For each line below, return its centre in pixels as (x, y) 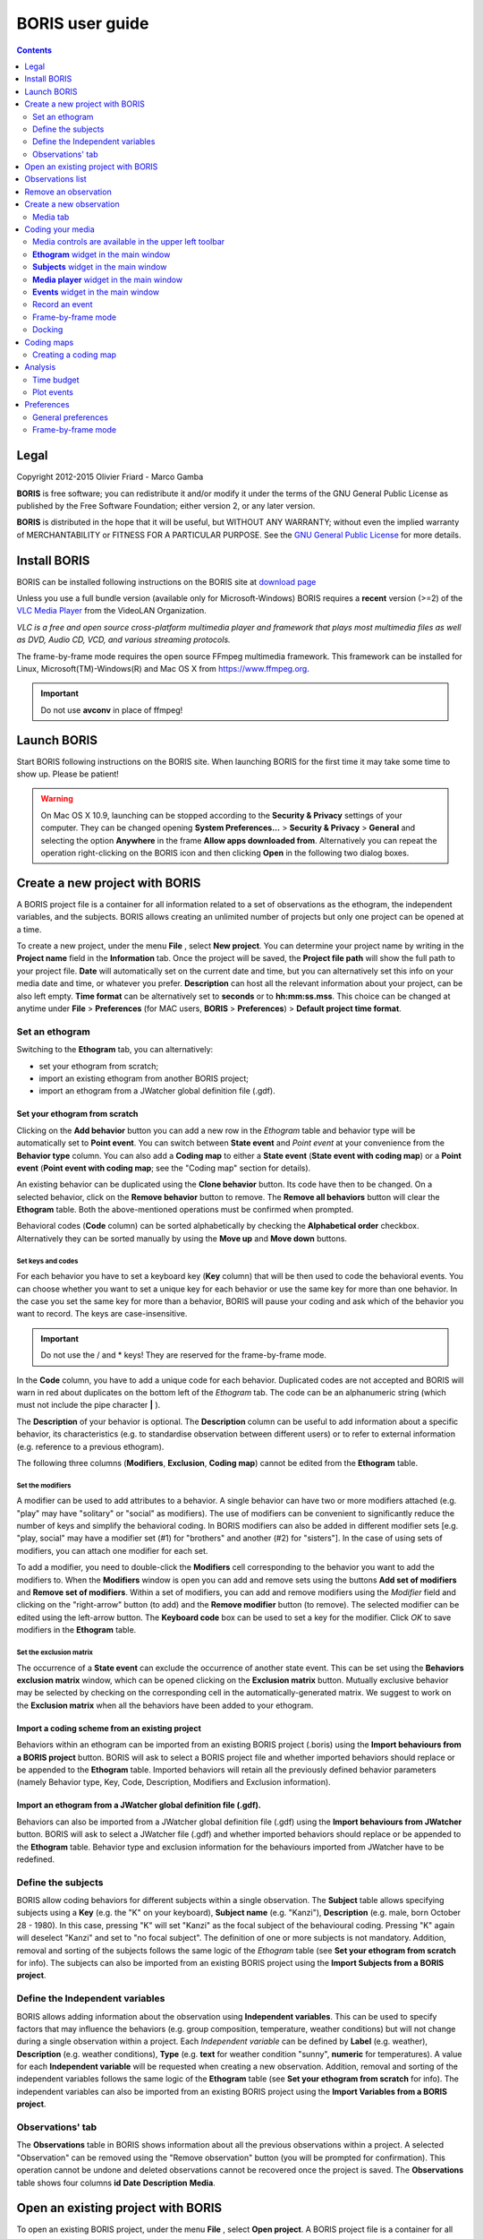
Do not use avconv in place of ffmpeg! (112, 710)
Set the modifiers (44, 1485)
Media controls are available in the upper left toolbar (129, 242)
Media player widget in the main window (108, 279)
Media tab (51, 217)
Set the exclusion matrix (55, 1652)
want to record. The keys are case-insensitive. (102, 1314)
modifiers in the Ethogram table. (76, 1630)
